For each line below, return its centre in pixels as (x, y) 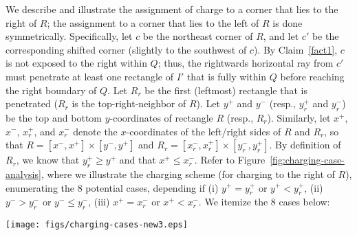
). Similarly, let (299, 117)
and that (138, 160)
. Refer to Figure (230, 160)
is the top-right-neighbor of (129, 103)
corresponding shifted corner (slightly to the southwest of (126, 49)
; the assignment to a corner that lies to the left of (153, 22)
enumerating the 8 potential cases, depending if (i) (112, 187)
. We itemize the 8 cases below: (264, 202)
